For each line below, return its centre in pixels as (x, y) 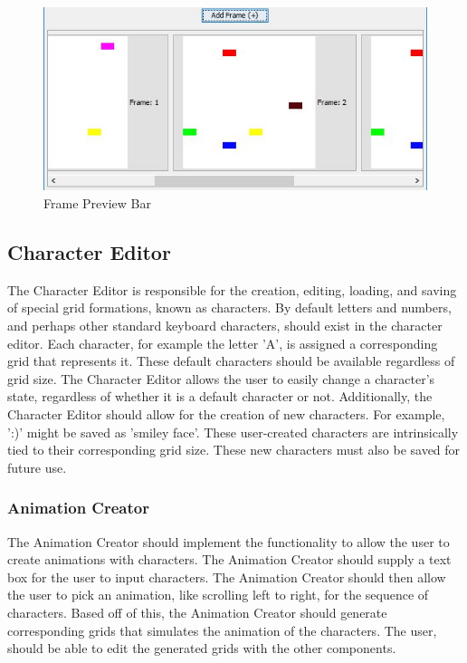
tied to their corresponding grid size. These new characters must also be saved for (234, 450)
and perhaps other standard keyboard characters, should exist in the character (225, 326)
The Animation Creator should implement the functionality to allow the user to (229, 541)
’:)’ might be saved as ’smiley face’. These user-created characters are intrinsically (233, 432)
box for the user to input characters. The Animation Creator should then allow (227, 577)
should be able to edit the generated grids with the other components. (202, 648)
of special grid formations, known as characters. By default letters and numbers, (229, 307)
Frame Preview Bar (97, 203)
